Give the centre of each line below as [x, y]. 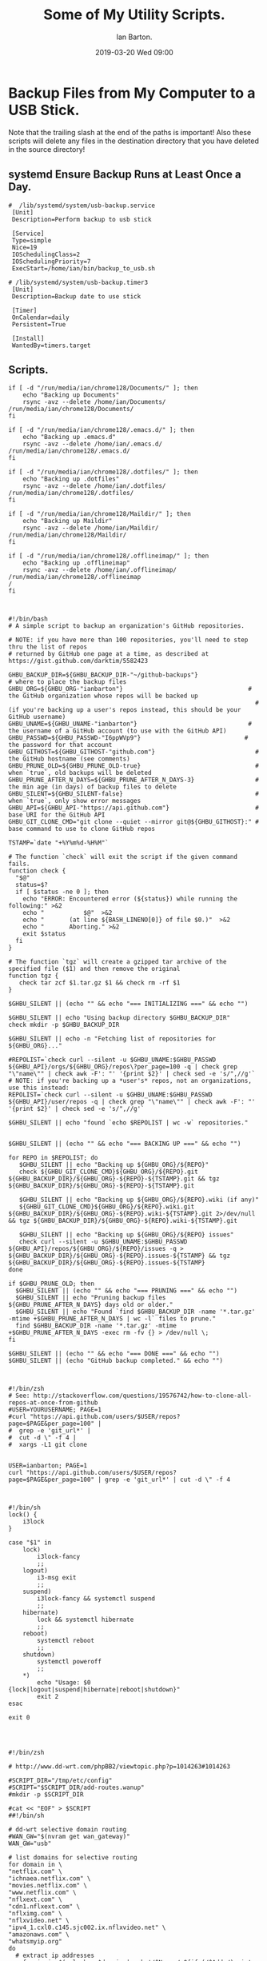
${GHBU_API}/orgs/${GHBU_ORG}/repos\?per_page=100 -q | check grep [123, 1067]
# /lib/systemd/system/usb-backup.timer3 [78, 282]
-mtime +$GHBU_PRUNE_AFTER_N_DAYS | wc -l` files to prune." [112, 1319]
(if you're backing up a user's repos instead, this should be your [125, 710]
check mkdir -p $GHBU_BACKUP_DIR [64, 1025]
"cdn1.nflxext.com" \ [44, 1907]
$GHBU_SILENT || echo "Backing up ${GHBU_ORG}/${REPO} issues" [126, 1235]
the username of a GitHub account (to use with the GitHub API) [118, 731]
